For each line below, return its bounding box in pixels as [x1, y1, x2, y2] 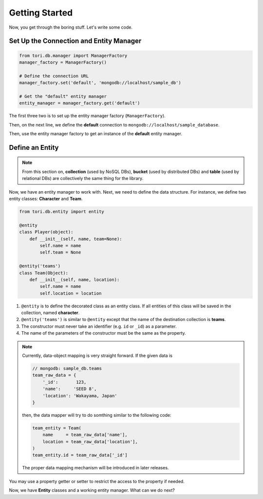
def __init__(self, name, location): [29, 277, 120, 282]
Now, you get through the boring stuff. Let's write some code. [9, 24, 132, 30]
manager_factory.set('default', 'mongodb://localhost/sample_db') [19, 80, 181, 86]
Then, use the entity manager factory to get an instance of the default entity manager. [9, 131, 183, 137]
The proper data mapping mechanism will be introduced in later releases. [22, 465, 169, 471]
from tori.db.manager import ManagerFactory [19, 53, 128, 58]
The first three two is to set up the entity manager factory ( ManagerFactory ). [9, 113, 166, 119]
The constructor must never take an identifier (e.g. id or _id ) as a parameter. [21, 323, 177, 329]
